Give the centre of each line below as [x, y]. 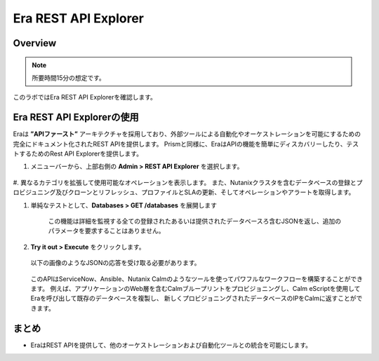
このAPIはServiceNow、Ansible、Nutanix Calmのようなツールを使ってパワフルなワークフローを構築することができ [197, 279]
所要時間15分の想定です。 [68, 78]
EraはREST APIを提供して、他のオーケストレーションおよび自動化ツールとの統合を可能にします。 [171, 345]
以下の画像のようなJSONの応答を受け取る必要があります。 [115, 263]
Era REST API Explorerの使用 [76, 117]
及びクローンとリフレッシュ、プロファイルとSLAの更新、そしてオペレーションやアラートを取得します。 [205, 192]
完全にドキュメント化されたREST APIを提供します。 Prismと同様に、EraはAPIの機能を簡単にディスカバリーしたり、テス [186, 144]
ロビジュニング [34, 192]
